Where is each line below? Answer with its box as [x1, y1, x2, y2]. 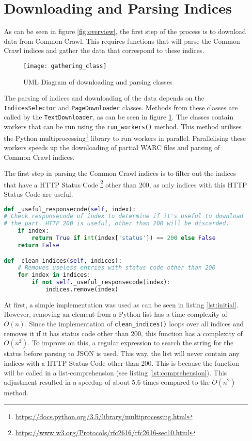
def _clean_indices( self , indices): [4, 257, 122, 264]
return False [17, 241, 60, 249]
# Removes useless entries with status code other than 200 [17, 264, 216, 271]
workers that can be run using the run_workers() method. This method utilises [4, 121, 242, 132]
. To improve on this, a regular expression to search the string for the [28, 338, 234, 348]
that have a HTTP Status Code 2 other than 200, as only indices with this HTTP [4, 178, 247, 189]
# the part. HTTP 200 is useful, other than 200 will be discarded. [4, 220, 230, 227]
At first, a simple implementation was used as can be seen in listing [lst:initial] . [4, 299, 239, 309]
